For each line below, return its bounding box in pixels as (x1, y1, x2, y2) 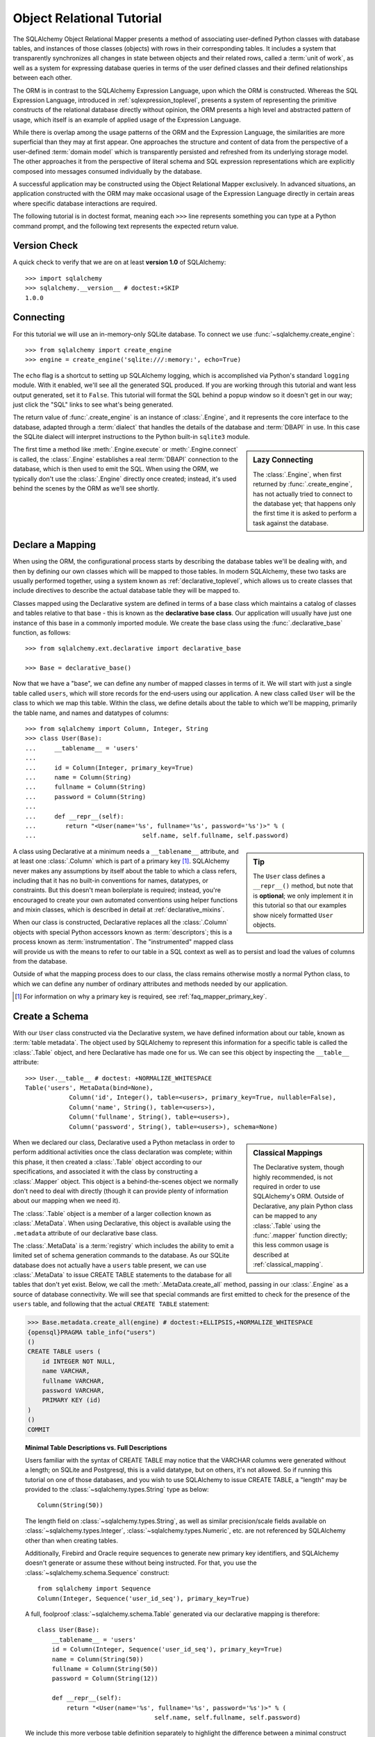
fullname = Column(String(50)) (51, 1665, 159, 1672)
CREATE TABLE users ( (27, 1348, 101, 1356)
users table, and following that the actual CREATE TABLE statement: (12, 1300, 210, 1308)
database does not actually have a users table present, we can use (12, 1261, 207, 1269)
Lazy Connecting (253, 455, 314, 465)
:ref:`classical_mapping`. (253, 1260, 323, 1269)
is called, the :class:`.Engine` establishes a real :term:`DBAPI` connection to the (12, 455, 239, 463)
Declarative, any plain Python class (253, 1202, 353, 1210)
